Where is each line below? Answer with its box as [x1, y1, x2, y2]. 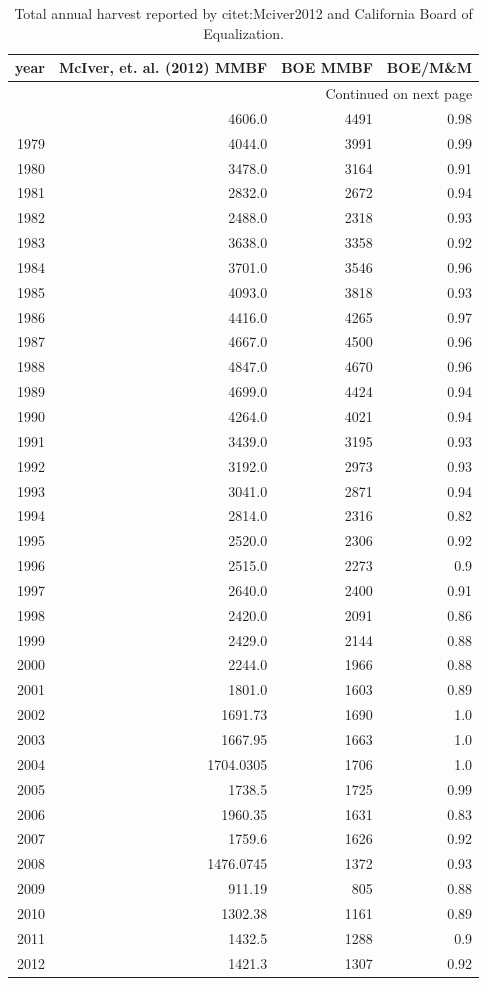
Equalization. [203, 22, 284, 43]
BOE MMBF [281, 57, 373, 78]
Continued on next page [325, 83, 473, 104]
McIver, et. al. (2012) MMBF [58, 57, 268, 78]
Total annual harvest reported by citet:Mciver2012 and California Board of [14, 3, 473, 23]
